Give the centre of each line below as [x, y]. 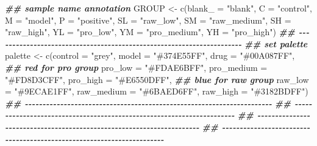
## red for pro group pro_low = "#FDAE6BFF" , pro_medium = [136, 67]
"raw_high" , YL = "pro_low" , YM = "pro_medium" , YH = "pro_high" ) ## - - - [157, 32]
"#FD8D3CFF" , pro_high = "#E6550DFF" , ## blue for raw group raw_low [157, 79]
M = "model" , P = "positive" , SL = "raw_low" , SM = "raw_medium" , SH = [148, 20]
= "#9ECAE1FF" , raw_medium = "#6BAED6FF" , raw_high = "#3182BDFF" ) [157, 91]
